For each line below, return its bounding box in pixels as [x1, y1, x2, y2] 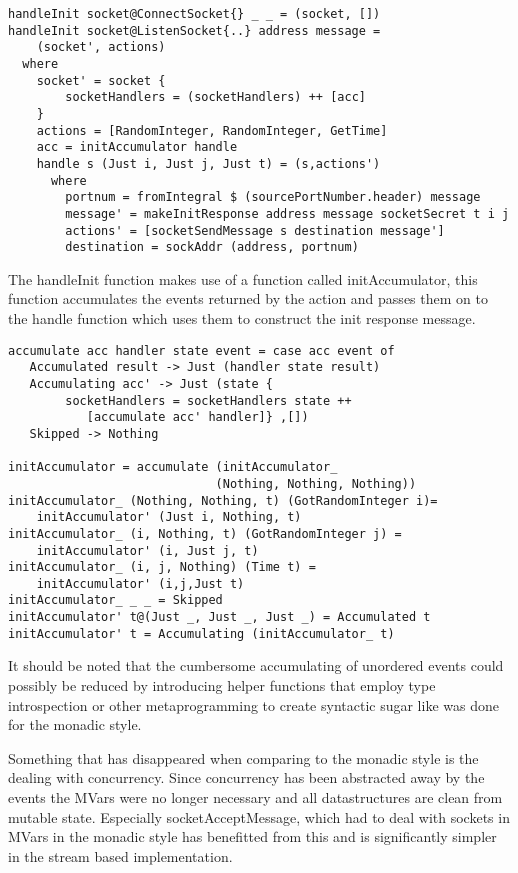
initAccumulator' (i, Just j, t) [36, 543, 259, 558]
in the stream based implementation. [8, 845, 233, 866]
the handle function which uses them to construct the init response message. [8, 308, 476, 329]
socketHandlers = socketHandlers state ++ [65, 393, 352, 408]
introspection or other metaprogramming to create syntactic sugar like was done [8, 694, 499, 715]
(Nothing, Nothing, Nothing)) [215, 476, 417, 491]
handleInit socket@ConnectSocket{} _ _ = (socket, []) [8, 7, 381, 21]
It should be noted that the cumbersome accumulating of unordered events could [8, 655, 504, 676]
